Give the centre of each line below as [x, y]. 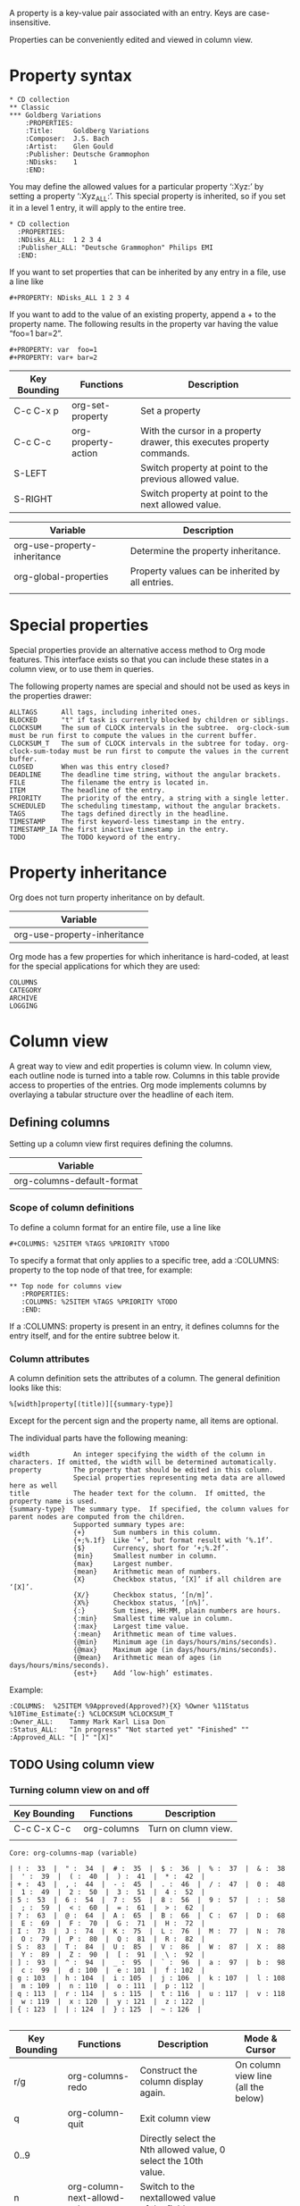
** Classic [29, 107]
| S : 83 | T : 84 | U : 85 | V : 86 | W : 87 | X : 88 [147, 1947]
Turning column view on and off [79, 1791]
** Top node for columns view [66, 1286]
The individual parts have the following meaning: [99, 1438]
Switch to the [167, 2186]
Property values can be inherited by [205, 571]
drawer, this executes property [204, 441]
